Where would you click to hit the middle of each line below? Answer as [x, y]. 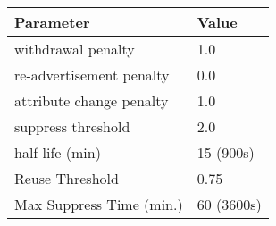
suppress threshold [72, 126]
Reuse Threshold [67, 178]
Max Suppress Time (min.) [99, 204]
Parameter [52, 22]
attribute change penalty [92, 100]
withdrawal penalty [75, 49]
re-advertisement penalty [92, 75]
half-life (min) [58, 152]
